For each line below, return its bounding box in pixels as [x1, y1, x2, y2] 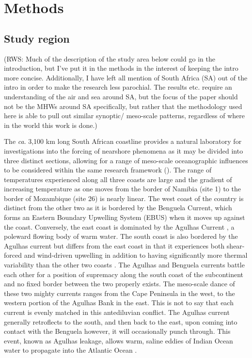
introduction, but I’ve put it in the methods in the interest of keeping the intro [4, 63, 238, 73]
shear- [226, 240, 245, 250]
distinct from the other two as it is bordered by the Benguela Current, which [4, 202, 232, 213]
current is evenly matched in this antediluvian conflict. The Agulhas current [4, 307, 230, 317]
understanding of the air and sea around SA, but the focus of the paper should [4, 91, 238, 101]
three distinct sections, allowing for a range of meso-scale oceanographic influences [4, 155, 248, 165]
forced [4, 250, 22, 260]
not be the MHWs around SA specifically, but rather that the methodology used [4, 101, 242, 111]
